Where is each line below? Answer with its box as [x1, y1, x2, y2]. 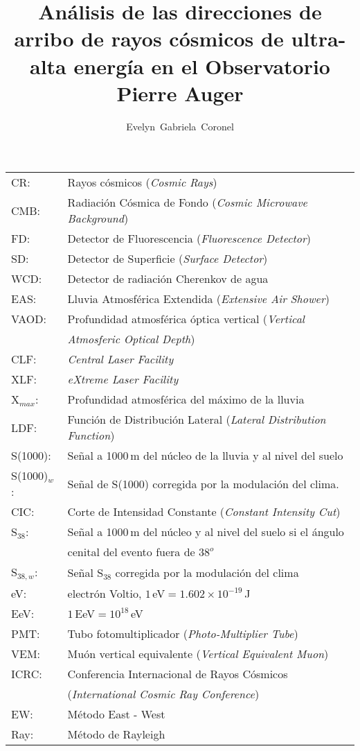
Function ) [67, 427, 115, 444]
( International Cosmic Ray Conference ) [67, 686, 260, 702]
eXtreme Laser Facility [67, 371, 179, 388]
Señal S [67, 564, 104, 581]
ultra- [291, 24, 346, 53]
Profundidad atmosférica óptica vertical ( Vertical [67, 311, 305, 327]
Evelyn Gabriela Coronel [126, 119, 234, 133]
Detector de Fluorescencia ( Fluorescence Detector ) [67, 230, 312, 247]
